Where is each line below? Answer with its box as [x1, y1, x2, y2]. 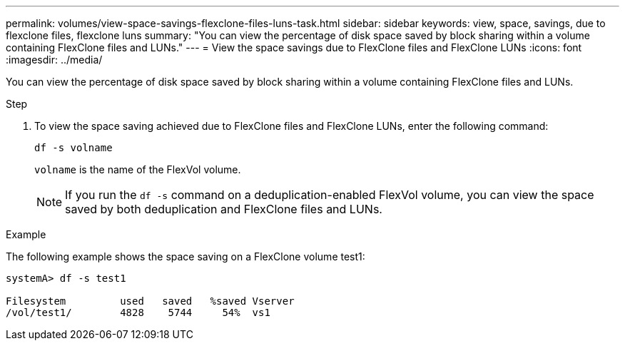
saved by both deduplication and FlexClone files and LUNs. [65, 202, 382, 216]
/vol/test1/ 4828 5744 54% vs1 [6, 307, 270, 318]
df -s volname [34, 142, 113, 153]
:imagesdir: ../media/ [6, 54, 103, 66]
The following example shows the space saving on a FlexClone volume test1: [6, 250, 365, 263]
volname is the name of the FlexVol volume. [34, 163, 241, 175]
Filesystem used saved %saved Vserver [6, 295, 295, 307]
